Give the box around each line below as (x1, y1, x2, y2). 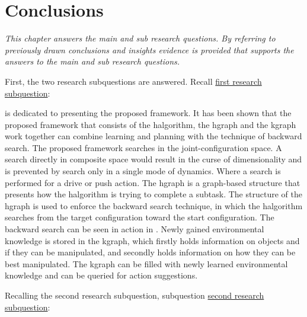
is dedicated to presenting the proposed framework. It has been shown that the (5, 107, 292, 119)
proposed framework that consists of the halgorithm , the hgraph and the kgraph (5, 118, 296, 130)
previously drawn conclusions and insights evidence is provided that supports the (5, 43, 294, 56)
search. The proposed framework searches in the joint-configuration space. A (5, 141, 282, 153)
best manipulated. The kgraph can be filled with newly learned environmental (5, 257, 288, 270)
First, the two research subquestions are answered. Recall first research (5, 75, 262, 87)
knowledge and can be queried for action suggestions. (5, 269, 198, 281)
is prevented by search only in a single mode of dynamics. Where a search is (5, 165, 281, 177)
